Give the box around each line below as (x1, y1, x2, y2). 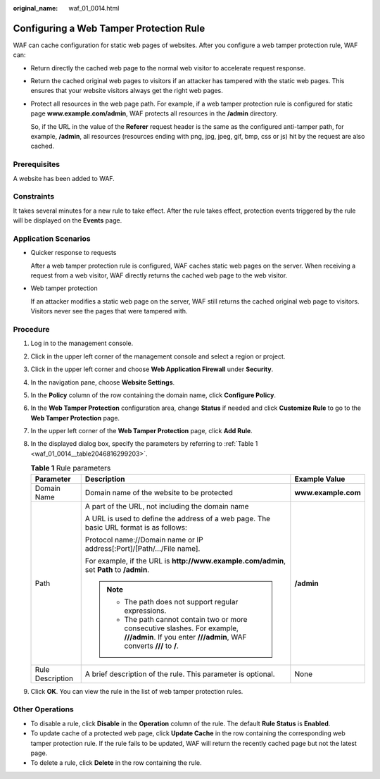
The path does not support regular (124, 597, 239, 606)
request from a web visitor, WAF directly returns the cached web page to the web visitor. (30, 271, 288, 280)
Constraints (13, 192, 55, 201)
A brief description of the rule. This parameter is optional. (84, 669, 275, 679)
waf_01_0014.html (68, 4, 120, 12)
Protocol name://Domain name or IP (84, 535, 203, 544)
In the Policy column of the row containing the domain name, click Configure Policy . (30, 391, 276, 399)
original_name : (13, 4, 58, 12)
